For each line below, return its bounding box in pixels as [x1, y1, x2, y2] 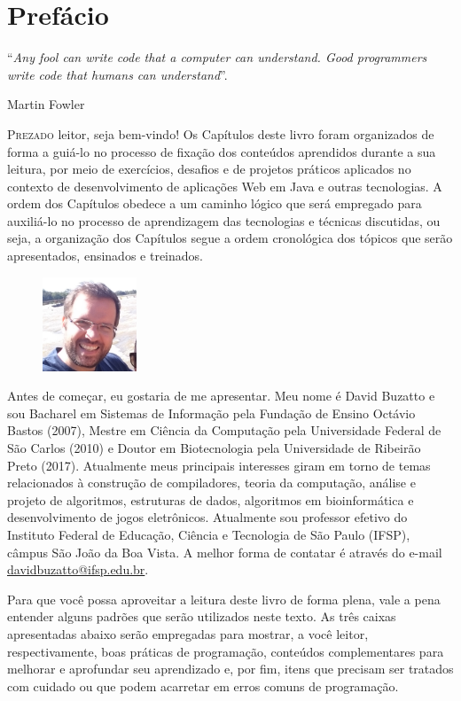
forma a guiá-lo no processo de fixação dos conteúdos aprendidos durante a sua [7, 142, 436, 160]
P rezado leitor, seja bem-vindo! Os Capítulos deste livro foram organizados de [7, 124, 434, 143]
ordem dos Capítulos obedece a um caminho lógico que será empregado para [7, 194, 422, 213]
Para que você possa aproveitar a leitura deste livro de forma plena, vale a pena [7, 589, 441, 608]
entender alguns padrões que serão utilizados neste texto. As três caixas [7, 607, 396, 626]
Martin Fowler [7, 95, 85, 113]
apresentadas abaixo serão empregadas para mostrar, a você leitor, [7, 624, 369, 643]
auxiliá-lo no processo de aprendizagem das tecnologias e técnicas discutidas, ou [7, 211, 441, 230]
